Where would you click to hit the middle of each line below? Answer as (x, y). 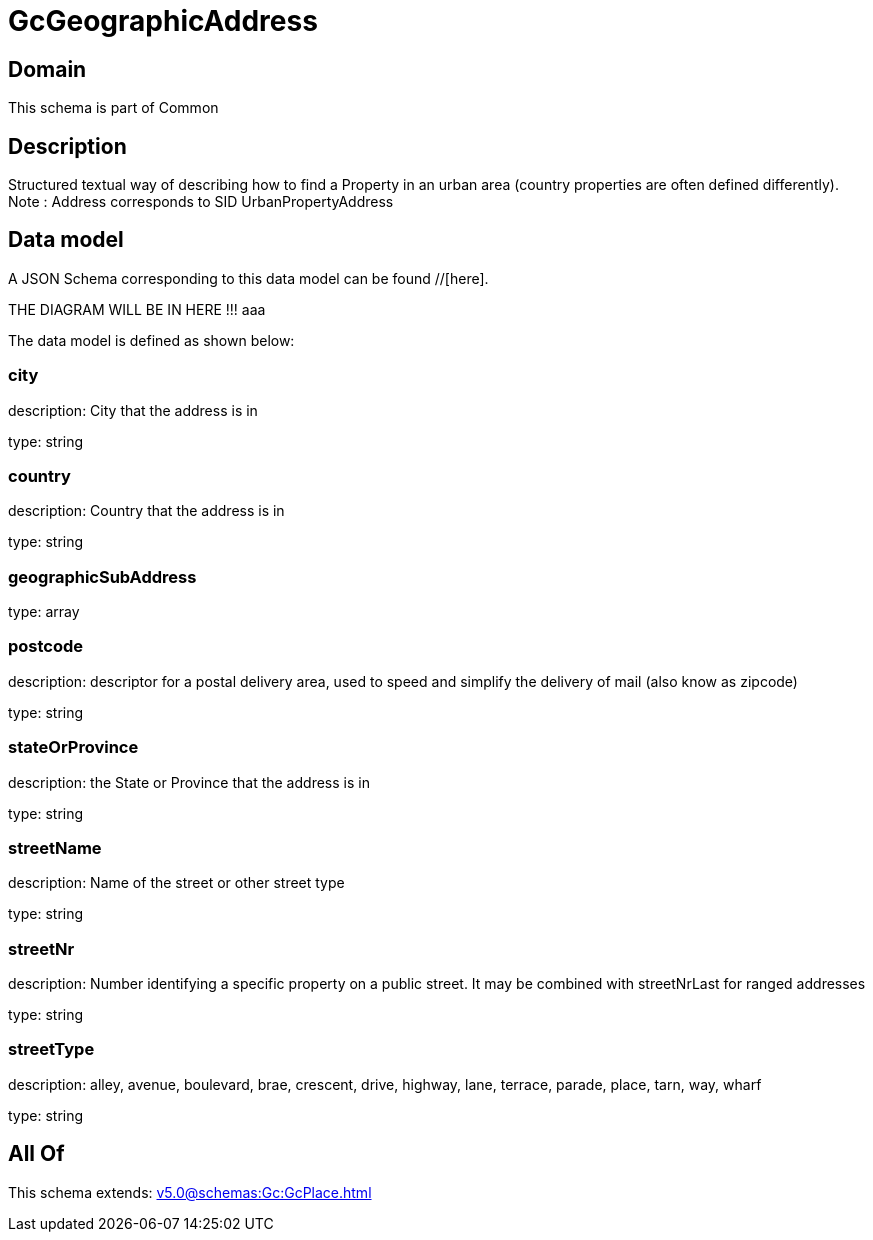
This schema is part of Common (113, 108)
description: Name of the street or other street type (176, 883)
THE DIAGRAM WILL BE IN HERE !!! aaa (137, 309)
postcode (46, 646)
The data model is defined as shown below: (151, 340)
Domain (47, 69)
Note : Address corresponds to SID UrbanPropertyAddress (201, 202)
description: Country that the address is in (146, 511)
